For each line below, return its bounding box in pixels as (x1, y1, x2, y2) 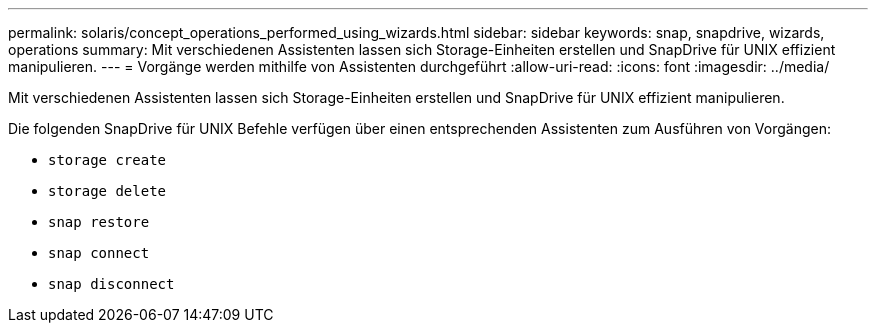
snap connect (48, 245, 150, 261)
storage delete (48, 183, 167, 199)
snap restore (48, 214, 150, 230)
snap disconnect (48, 276, 175, 292)
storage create (48, 152, 167, 168)
